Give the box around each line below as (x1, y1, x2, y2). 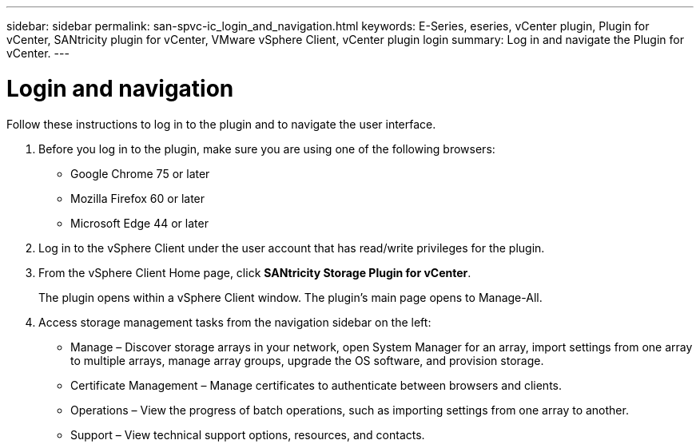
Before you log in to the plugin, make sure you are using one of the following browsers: (38, 141, 495, 156)
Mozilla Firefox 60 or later (70, 191, 205, 205)
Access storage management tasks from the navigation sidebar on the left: (38, 315, 432, 329)
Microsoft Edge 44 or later (70, 216, 209, 230)
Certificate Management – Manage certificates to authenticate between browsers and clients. (70, 378, 563, 392)
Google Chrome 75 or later (70, 166, 210, 180)
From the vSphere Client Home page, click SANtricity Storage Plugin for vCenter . (38, 265, 471, 280)
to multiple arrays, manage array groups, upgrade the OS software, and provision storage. (70, 353, 544, 367)
